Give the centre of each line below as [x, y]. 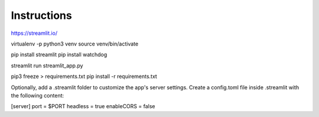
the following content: [38, 95]
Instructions [41, 15]
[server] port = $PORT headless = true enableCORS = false [83, 106]
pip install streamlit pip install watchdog [59, 55]
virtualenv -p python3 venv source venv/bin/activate [75, 44]
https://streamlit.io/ [34, 33]
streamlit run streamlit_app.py [47, 66]
